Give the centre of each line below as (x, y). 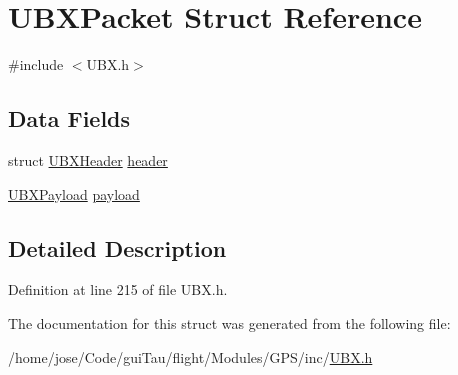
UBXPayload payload (74, 193)
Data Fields (69, 118)
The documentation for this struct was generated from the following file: (229, 322)
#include (36, 64)
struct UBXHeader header (88, 159)
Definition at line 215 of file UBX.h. (118, 289)
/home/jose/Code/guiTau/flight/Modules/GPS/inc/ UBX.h (190, 356)
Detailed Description (117, 247)
